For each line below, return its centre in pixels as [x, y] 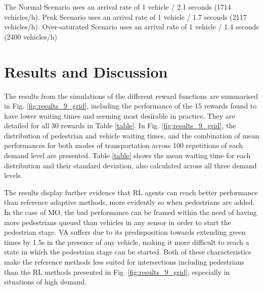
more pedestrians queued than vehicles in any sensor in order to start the [118, 222]
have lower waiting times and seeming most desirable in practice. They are [120, 115]
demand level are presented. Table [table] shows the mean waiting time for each [127, 155]
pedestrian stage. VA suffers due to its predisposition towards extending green [125, 232]
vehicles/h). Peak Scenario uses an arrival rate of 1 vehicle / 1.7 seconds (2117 [125, 16]
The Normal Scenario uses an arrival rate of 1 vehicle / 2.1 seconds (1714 [118, 7]
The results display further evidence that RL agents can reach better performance [131, 192]
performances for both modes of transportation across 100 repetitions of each [124, 145]
